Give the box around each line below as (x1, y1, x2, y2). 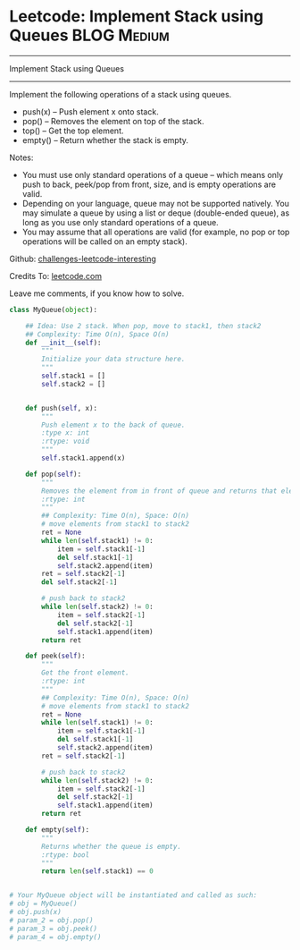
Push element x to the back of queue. (41, 420, 186, 429)
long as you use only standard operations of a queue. (21, 216, 219, 227)
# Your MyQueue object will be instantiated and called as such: (9, 891, 257, 900)
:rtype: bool (41, 850, 90, 860)
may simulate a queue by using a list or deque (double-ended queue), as (21, 208, 290, 218)
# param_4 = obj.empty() (9, 932, 102, 941)
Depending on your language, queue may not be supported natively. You (21, 198, 290, 208)
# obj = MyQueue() (9, 899, 78, 909)
